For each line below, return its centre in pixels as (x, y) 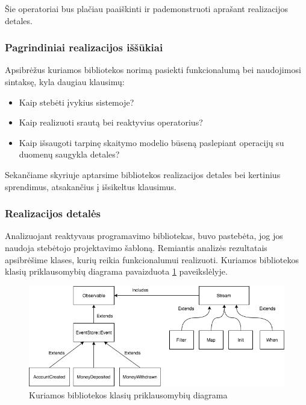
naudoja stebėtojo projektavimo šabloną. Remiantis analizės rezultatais (136, 247)
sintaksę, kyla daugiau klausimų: (65, 81)
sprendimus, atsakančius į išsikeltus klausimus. (91, 186)
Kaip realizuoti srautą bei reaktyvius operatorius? (111, 122)
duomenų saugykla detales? (69, 154)
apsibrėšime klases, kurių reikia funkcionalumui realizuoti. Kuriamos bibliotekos (152, 259)
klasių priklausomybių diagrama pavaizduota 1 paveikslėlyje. (116, 271)
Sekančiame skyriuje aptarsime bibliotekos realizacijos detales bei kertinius (143, 174)
